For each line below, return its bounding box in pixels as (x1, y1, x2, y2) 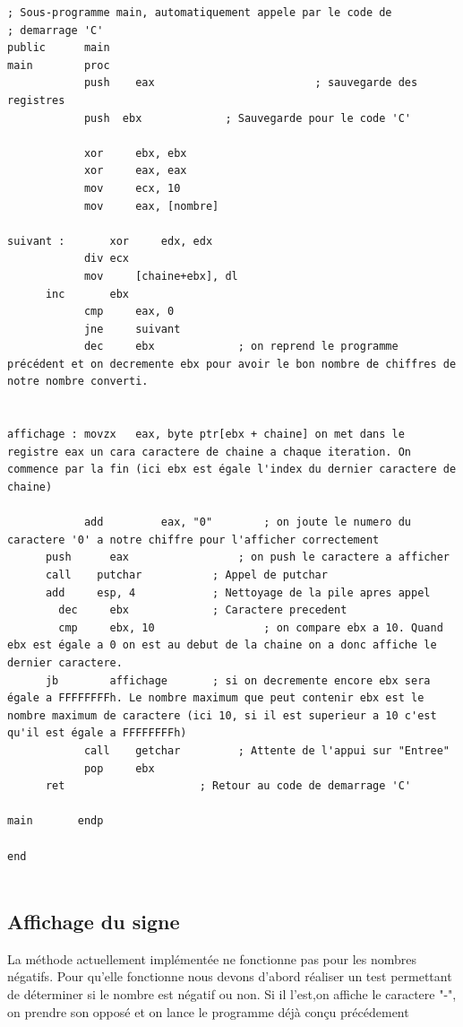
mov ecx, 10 (83, 181, 181, 195)
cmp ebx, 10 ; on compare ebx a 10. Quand (58, 621, 443, 634)
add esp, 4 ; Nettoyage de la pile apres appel (45, 586, 431, 599)
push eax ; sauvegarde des (83, 76, 418, 90)
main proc (7, 58, 110, 72)
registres (7, 93, 65, 107)
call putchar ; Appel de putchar (45, 569, 328, 581)
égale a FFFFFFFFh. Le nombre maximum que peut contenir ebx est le (7, 692, 424, 705)
